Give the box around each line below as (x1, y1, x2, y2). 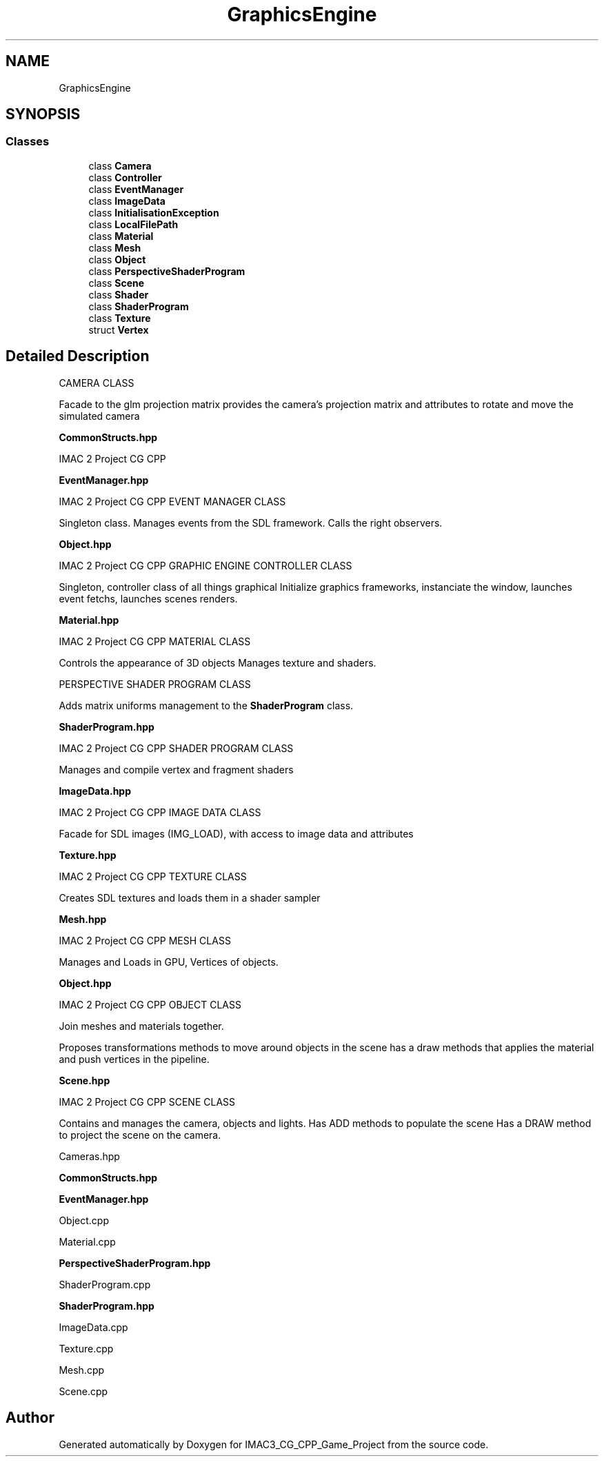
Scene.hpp (59, 1074, 110, 1086)
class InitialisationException (88, 206, 219, 219)
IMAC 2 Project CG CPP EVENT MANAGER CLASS (59, 495, 286, 507)
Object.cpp (59, 1214, 109, 1226)
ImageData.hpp (59, 784, 132, 797)
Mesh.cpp (59, 1363, 105, 1376)
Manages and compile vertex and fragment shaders (59, 763, 294, 775)
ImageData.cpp (59, 1321, 128, 1333)
